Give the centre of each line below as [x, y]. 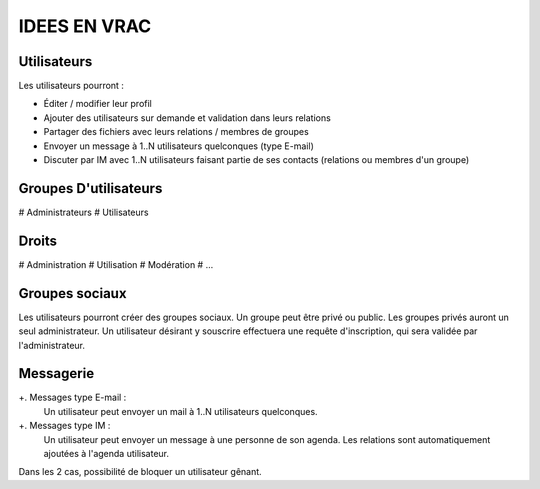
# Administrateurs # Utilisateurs [83, 212]
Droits [38, 240]
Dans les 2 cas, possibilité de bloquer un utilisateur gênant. [140, 472]
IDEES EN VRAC [85, 26]
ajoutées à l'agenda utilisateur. [106, 453]
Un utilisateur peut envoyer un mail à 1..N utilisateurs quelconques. [181, 411]
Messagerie [56, 373]
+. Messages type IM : [64, 426]
